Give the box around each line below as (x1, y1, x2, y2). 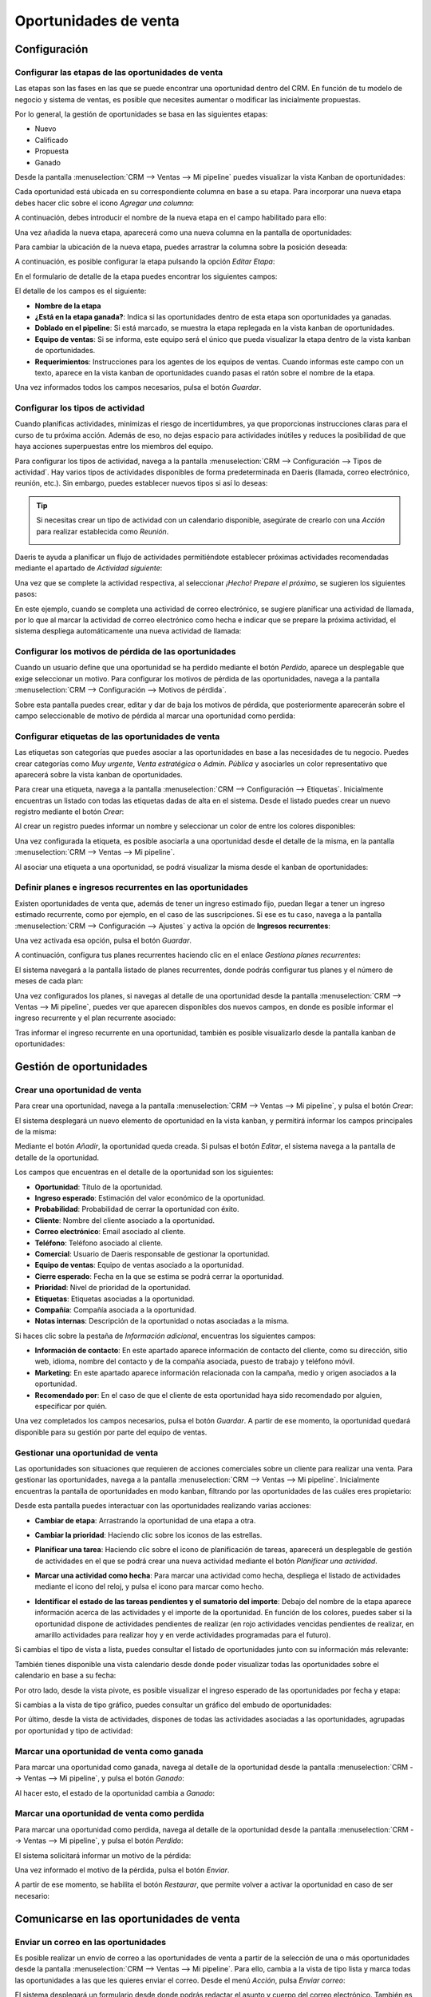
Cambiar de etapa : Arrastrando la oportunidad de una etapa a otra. (34, 1515, 256, 1525)
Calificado (34, 135, 69, 145)
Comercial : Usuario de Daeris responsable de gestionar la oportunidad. (34, 1249, 271, 1258)
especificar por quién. (34, 1402, 108, 1411)
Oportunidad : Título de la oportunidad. (34, 1182, 163, 1192)
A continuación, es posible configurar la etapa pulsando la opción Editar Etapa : (14, 256, 275, 267)
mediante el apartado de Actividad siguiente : (14, 563, 163, 573)
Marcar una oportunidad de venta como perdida (14, 1808, 204, 1819)
